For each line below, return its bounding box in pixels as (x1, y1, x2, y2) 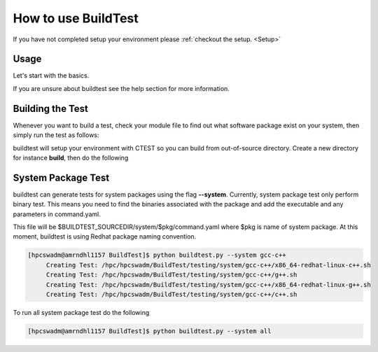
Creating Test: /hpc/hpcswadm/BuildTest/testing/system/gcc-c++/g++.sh (45, 271, 297, 279)
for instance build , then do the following (13, 153, 129, 162)
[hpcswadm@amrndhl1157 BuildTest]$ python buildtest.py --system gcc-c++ (27, 251, 286, 259)
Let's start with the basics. (13, 71, 90, 80)
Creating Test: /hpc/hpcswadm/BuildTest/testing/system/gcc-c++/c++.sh (45, 290, 297, 298)
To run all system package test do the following (13, 308, 150, 316)
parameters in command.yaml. (13, 210, 101, 218)
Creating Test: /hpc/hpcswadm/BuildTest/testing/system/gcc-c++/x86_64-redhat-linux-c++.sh (45, 261, 371, 269)
